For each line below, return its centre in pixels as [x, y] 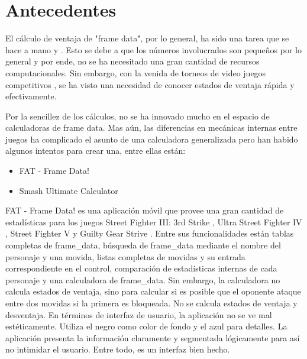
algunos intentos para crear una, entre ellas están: [96, 151]
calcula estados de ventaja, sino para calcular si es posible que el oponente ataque [153, 291]
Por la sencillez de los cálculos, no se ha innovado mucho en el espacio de [138, 116]
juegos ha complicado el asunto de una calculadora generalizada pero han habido [152, 139]
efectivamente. [31, 96]
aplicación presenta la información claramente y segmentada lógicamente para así [153, 337]
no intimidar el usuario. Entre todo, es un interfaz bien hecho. [118, 349]
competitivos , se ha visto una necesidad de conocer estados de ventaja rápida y [150, 84]
